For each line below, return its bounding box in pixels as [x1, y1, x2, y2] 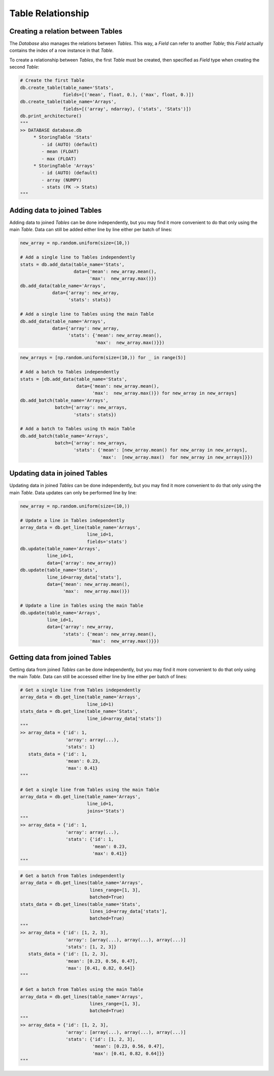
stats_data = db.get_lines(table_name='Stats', [20, 901, 141, 907]
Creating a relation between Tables [9, 27, 123, 36]
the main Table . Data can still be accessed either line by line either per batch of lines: [9, 674, 187, 680]
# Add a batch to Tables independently [20, 369, 119, 375]
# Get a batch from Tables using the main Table [20, 987, 144, 993]
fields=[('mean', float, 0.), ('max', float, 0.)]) [62, 92, 194, 98]
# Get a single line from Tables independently [20, 687, 141, 693]
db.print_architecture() [20, 113, 82, 119]
